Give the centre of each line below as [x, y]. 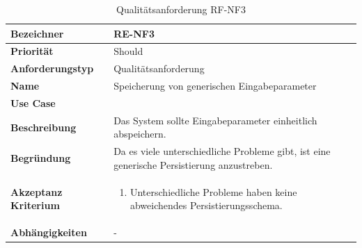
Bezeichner [37, 33]
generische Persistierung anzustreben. [193, 164]
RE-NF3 [134, 33]
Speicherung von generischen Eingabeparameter [215, 86]
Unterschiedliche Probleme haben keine [213, 191]
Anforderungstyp [52, 68]
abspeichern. [140, 134]
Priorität [32, 51]
